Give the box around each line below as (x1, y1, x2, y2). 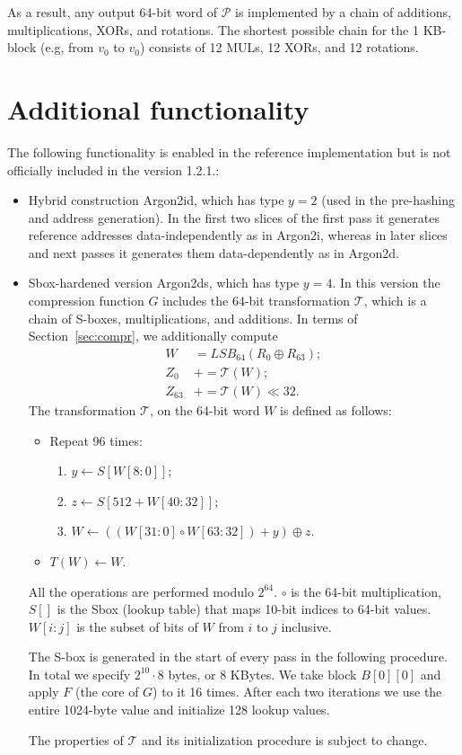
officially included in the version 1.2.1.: (7, 160, 220, 179)
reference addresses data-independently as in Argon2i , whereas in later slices (28, 226, 448, 244)
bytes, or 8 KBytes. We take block (168, 664, 357, 683)
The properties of (28, 730, 124, 749)
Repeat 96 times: (49, 431, 143, 449)
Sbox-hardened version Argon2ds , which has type (28, 273, 300, 292)
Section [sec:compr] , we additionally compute (28, 326, 278, 345)
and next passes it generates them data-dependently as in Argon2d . (28, 243, 399, 262)
